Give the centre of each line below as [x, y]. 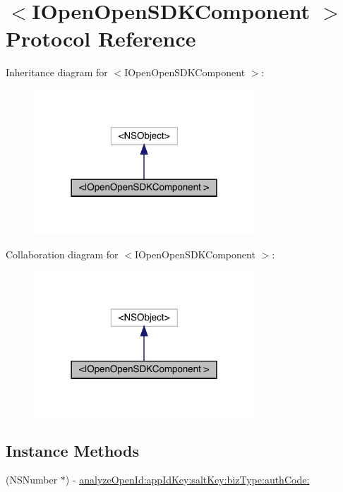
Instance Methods [72, 450]
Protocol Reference [101, 38]
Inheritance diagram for [57, 72]
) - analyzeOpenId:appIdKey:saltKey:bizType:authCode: [187, 480]
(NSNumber [32, 480]
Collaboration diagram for [62, 254]
